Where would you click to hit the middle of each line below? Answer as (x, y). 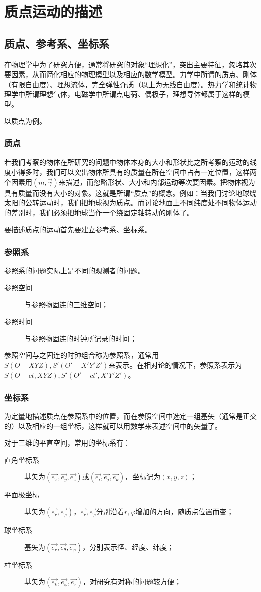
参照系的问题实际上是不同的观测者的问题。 (74, 271)
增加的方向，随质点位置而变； (184, 512)
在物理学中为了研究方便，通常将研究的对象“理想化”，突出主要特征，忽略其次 (130, 64)
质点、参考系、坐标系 (57, 43)
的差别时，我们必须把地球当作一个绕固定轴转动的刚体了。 (99, 212)
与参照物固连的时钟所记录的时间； (80, 338)
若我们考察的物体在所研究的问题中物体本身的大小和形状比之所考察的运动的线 (130, 162)
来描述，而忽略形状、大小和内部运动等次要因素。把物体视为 (157, 181)
